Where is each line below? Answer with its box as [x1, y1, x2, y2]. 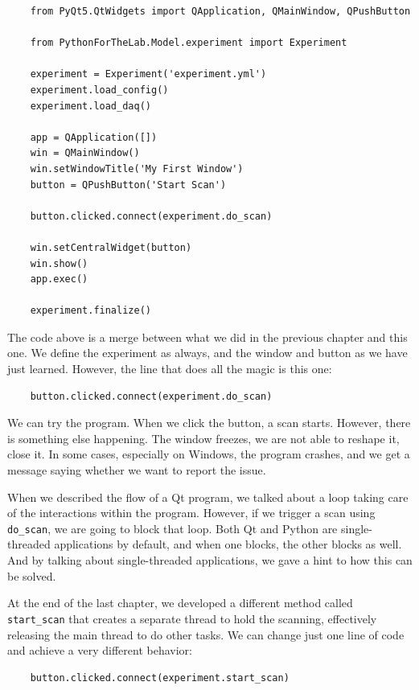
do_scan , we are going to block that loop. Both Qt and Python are [7, 520, 338, 536]
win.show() [30, 257, 88, 269]
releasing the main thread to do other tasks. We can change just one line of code [7, 626, 405, 643]
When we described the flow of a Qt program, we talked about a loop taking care [7, 488, 409, 505]
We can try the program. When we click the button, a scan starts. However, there [7, 414, 411, 431]
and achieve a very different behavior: [7, 642, 192, 659]
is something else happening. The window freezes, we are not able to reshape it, [7, 429, 400, 446]
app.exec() [30, 273, 88, 285]
